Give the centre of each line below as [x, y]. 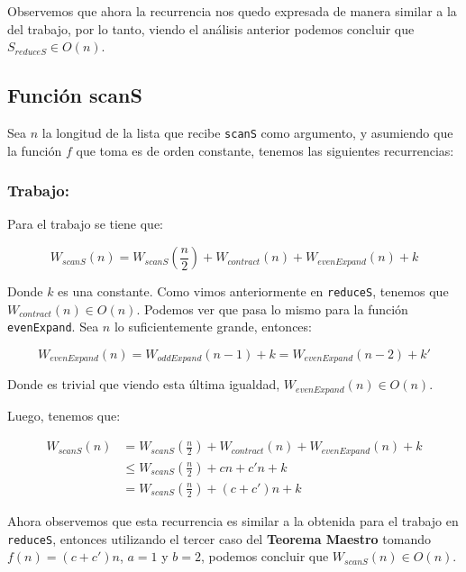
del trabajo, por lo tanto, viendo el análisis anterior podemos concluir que [211, 28]
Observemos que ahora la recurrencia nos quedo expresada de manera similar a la [232, 11]
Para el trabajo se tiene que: [86, 224]
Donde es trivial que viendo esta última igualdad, [144, 384]
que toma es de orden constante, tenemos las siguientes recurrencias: [265, 150]
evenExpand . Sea [53, 327]
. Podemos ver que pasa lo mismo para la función [272, 309]
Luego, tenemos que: [64, 415]
